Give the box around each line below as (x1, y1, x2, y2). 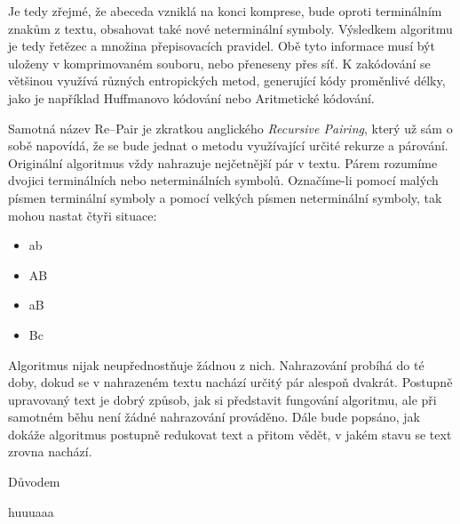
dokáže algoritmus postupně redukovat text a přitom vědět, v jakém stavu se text (8, 424, 452, 443)
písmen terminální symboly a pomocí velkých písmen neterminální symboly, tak (8, 188, 442, 206)
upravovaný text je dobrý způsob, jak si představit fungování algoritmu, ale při (8, 390, 437, 408)
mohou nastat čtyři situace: (8, 206, 157, 224)
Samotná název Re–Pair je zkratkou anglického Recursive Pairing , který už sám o (8, 118, 453, 137)
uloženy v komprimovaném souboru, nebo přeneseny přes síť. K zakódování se (8, 53, 431, 72)
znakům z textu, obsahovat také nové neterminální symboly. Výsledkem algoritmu (8, 19, 453, 37)
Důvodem (8, 472, 60, 491)
